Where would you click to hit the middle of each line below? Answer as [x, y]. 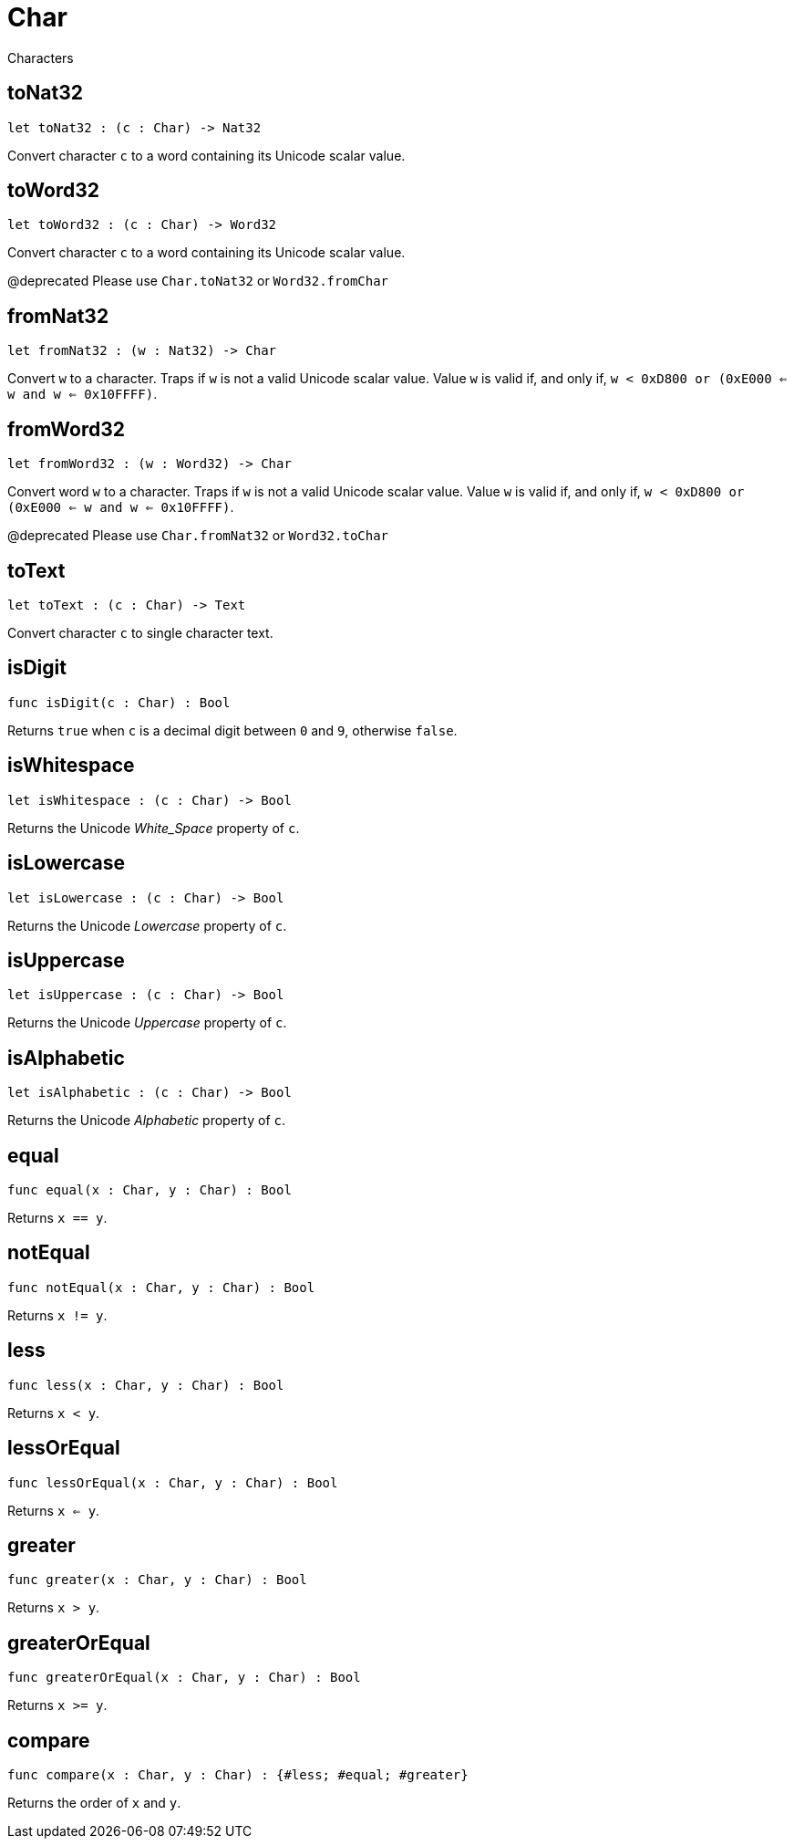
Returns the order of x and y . [94, 1803]
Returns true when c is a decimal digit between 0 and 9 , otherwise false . [232, 730]
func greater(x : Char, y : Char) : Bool [157, 1580]
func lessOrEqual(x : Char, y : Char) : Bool [173, 1482]
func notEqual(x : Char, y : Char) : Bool [161, 1287]
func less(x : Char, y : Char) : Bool [146, 1385]
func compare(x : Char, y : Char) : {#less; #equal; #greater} [238, 1775]
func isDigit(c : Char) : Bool [119, 702]
